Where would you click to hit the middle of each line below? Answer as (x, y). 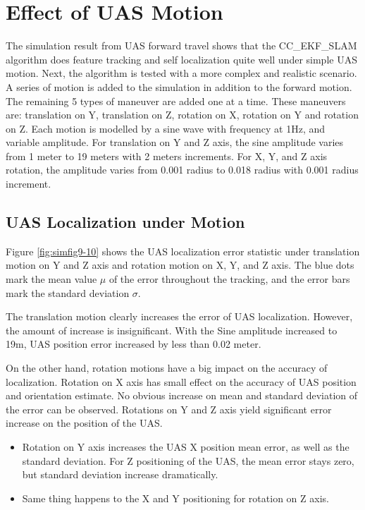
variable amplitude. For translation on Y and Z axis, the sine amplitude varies (175, 142)
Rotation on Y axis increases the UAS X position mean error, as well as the (186, 446)
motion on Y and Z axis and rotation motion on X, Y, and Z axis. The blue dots (180, 265)
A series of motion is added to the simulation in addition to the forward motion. (179, 86)
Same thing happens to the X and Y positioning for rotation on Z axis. (175, 498)
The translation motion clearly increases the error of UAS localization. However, (179, 316)
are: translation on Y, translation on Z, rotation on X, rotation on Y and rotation (182, 115)
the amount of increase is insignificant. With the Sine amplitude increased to (172, 330)
